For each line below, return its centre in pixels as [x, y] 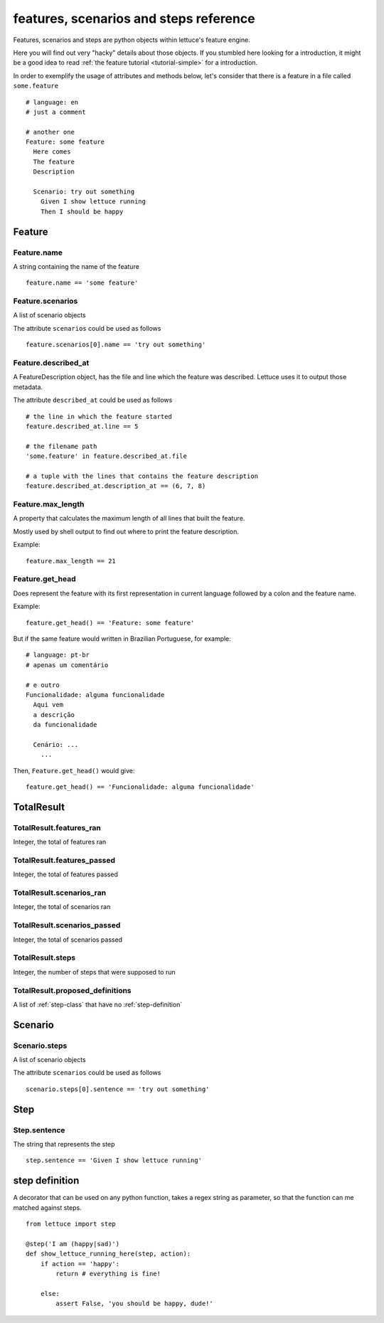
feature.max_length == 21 [71, 561]
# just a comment [56, 112]
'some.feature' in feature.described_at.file [107, 456]
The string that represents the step [64, 1144]
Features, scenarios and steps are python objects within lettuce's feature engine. [132, 40]
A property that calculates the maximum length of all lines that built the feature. [129, 519]
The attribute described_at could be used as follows [93, 400]
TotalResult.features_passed [64, 860]
